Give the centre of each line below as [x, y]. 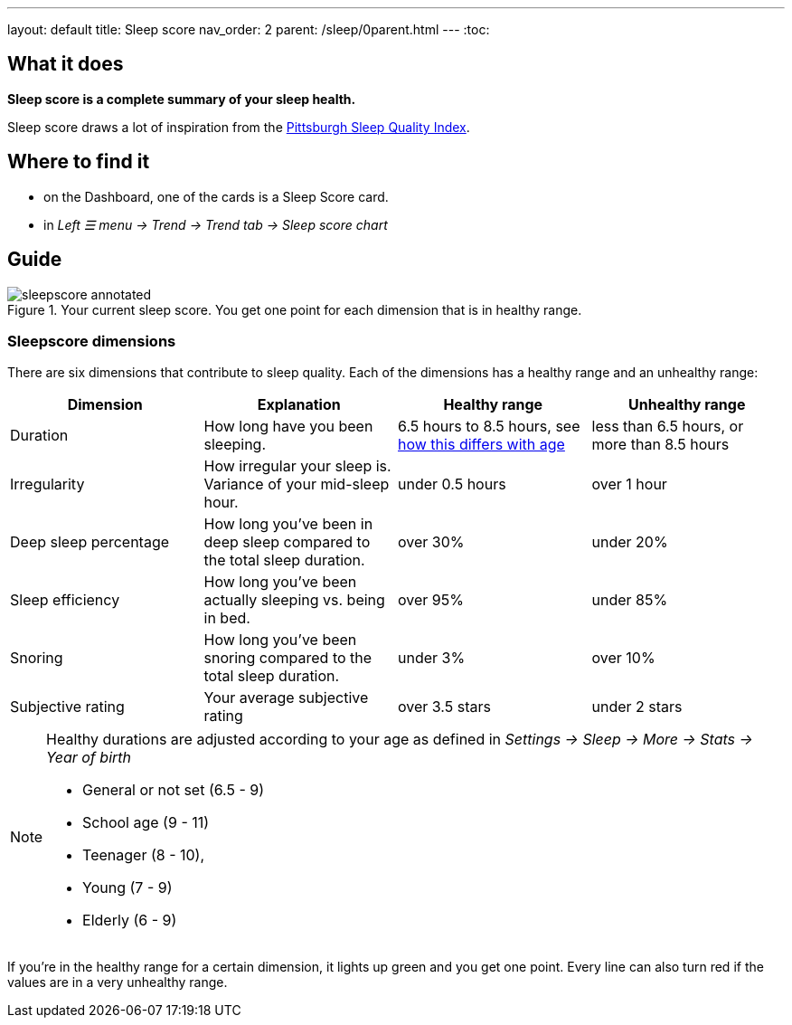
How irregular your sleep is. [297, 466]
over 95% [431, 600]
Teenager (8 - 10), [144, 855]
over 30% [431, 542]
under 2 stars [637, 707]
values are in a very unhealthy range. [118, 982]
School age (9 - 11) [146, 823]
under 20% [630, 542]
